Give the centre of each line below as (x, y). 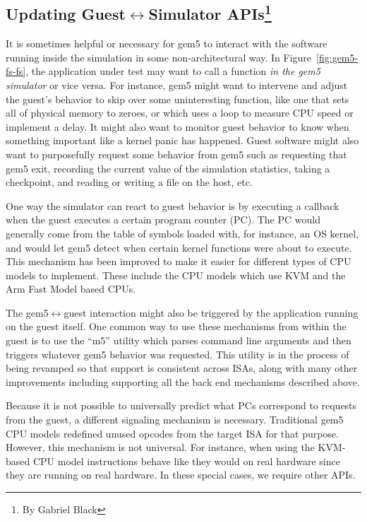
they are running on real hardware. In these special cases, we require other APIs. (181, 475)
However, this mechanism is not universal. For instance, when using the (160, 447)
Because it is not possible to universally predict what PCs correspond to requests (181, 405)
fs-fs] (16, 71)
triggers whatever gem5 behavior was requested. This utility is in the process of (178, 354)
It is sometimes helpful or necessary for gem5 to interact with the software (167, 43)
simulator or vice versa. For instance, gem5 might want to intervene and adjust (177, 84)
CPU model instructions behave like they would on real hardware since (186, 461)
